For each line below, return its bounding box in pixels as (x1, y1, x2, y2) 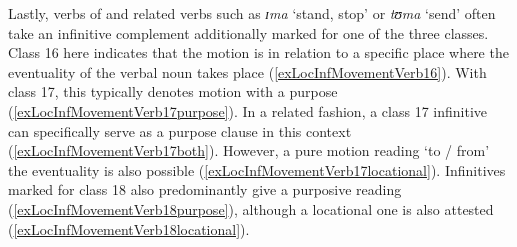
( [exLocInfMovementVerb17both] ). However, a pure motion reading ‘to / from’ (8, 140, 490, 161)
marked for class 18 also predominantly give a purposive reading (8, 179, 402, 200)
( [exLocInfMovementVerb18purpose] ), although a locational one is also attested (8, 198, 494, 219)
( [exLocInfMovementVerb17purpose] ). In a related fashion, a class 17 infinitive (8, 100, 487, 121)
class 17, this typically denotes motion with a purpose (8, 81, 338, 102)
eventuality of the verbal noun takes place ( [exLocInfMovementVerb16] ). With (8, 61, 487, 82)
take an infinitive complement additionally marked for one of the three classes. (8, 22, 489, 43)
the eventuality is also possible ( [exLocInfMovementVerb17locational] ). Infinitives (8, 159, 506, 180)
